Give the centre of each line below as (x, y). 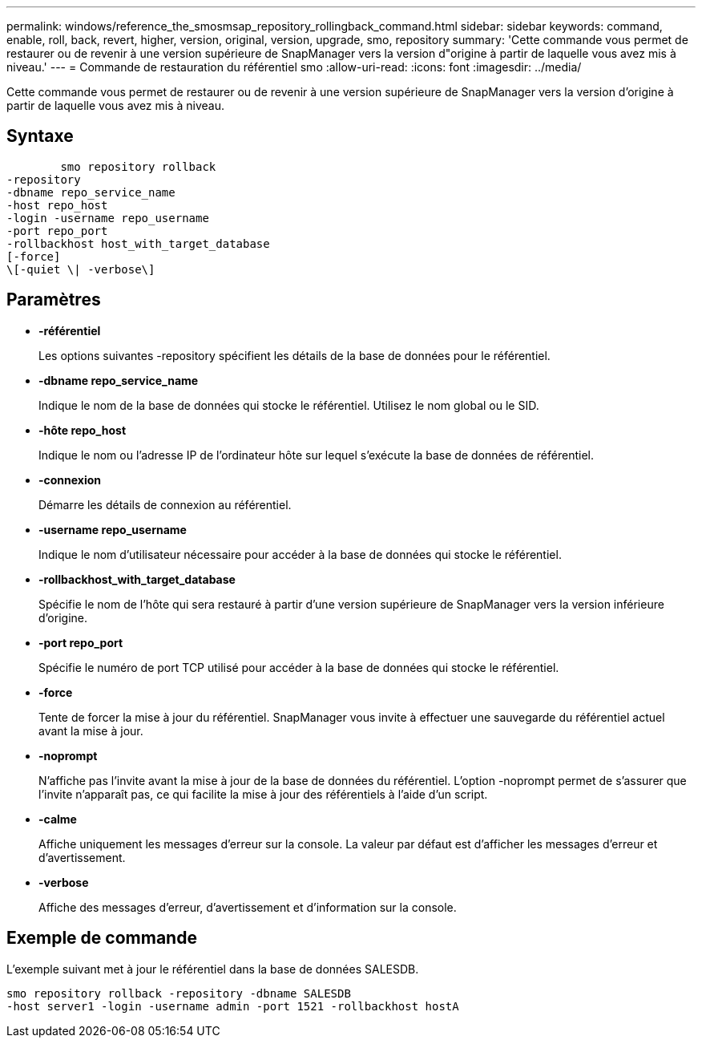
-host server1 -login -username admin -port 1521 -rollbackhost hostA (233, 1006)
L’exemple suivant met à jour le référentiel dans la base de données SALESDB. (213, 969)
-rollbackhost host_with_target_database (138, 243)
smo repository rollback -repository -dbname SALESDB (179, 993)
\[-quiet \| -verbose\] (81, 269)
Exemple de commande (102, 938)
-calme (58, 819)
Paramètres (54, 300)
